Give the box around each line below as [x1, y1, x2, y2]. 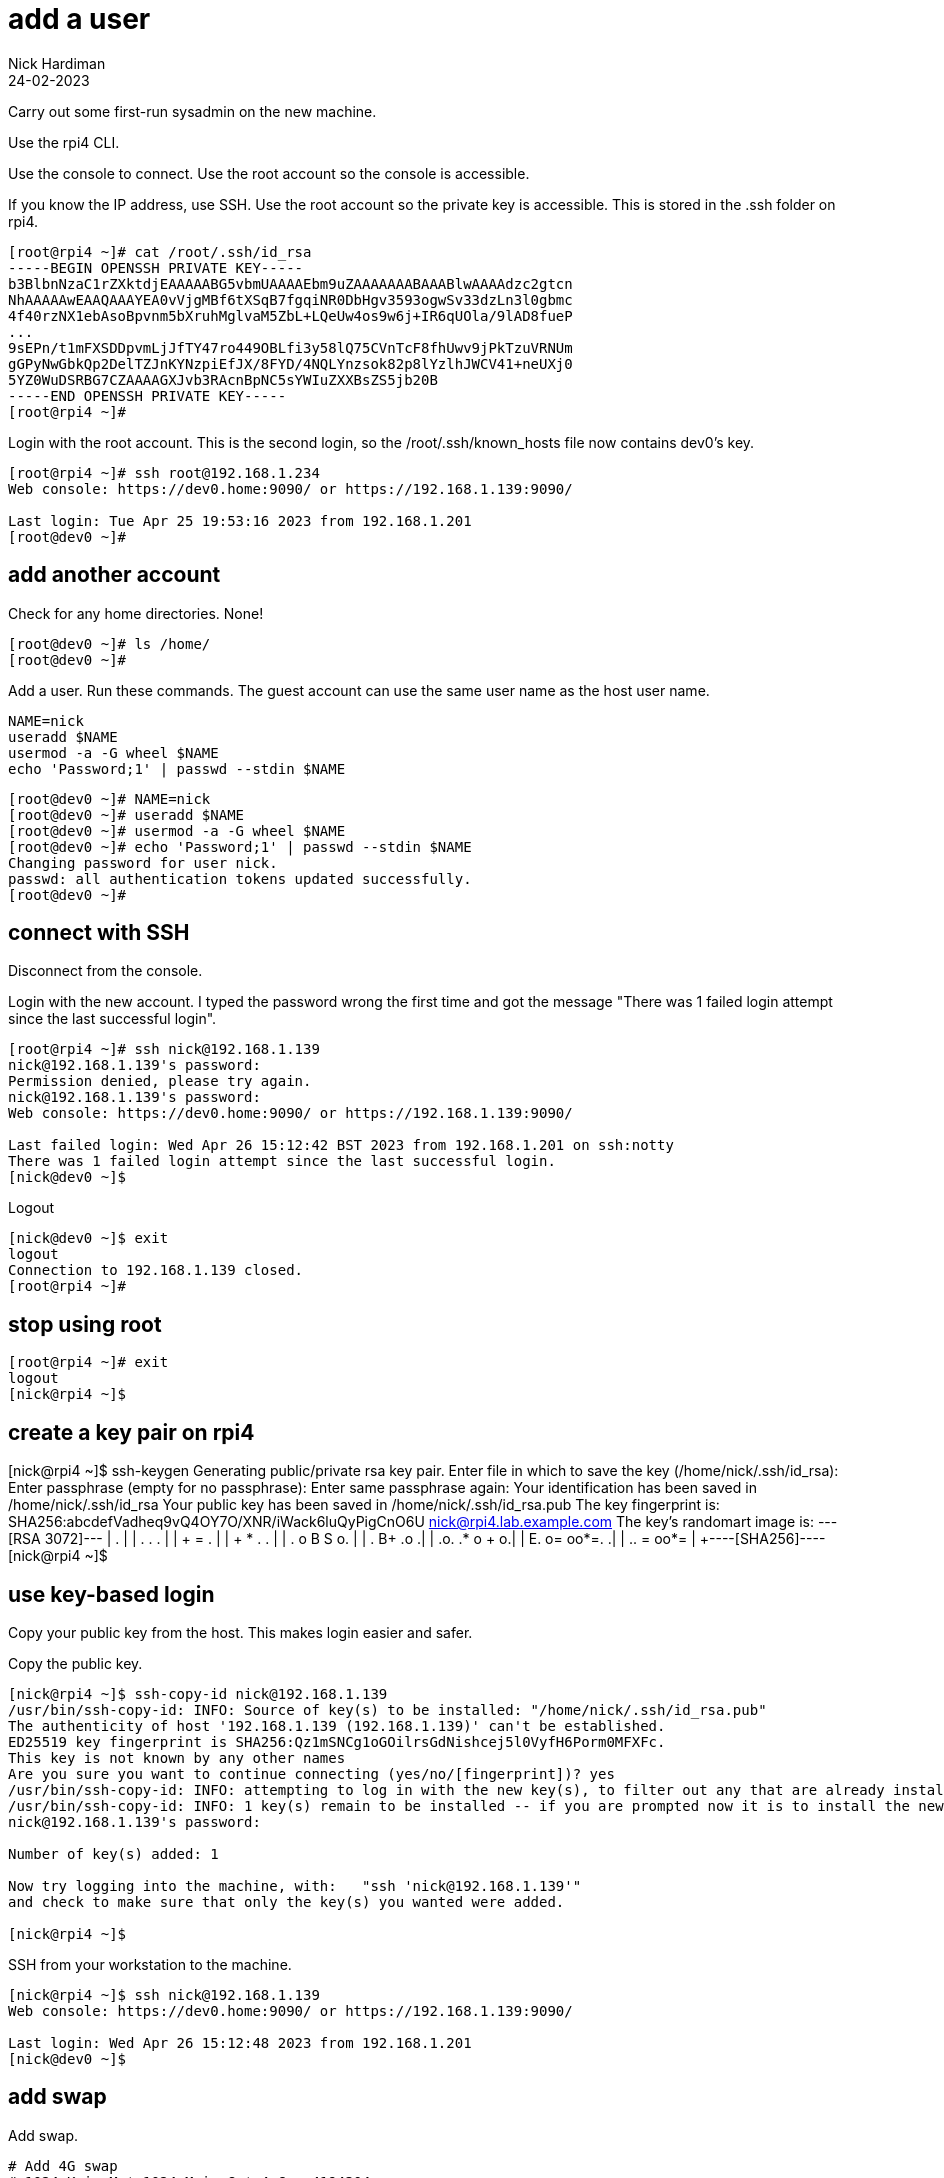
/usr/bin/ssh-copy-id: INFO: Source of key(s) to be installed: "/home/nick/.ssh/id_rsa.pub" [8, 1701, 767, 1718]
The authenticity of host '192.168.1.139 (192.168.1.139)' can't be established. [8, 1717, 666, 1734]
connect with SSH [8, 920, 190, 946]
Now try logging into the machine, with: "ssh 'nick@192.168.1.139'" [8, 1877, 582, 1894]
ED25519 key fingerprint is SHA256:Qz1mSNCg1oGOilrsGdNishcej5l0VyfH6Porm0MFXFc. [8, 1733, 666, 1750]
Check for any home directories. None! [8, 604, 264, 622]
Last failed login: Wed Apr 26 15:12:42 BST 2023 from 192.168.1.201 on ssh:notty [8, 1137, 674, 1154]
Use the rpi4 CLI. [8, 133, 120, 151]
